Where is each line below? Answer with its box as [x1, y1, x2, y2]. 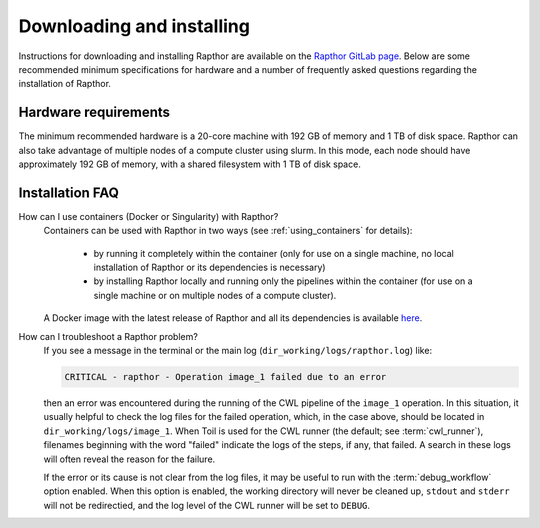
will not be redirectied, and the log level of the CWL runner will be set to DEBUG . [43, 499, 370, 511]
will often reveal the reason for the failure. [43, 453, 216, 465]
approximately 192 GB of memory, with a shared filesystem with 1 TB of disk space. [18, 158, 362, 170]
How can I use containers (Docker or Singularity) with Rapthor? [18, 210, 279, 222]
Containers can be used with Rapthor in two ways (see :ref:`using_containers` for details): [43, 225, 413, 237]
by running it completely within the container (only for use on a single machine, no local [93, 247, 454, 259]
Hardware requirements [18, 104, 170, 121]
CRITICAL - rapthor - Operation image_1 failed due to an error [64, 371, 387, 383]
